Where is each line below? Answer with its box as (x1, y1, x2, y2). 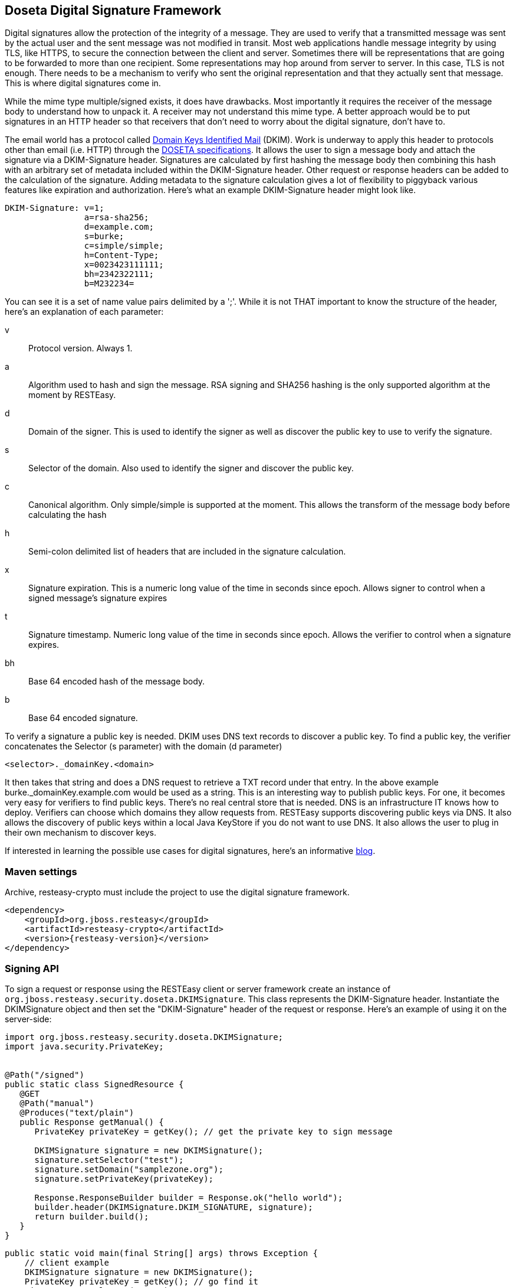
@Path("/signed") (5, 1069, 84, 1080)
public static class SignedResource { (5, 1079, 184, 1089)
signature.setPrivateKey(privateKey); (34, 1173, 214, 1183)
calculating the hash (28, 510, 107, 520)
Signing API (5, 962, 59, 974)
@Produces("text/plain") (19, 1107, 134, 1117)
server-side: (5, 1013, 52, 1024)
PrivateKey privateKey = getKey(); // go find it (24, 1276, 258, 1286)
